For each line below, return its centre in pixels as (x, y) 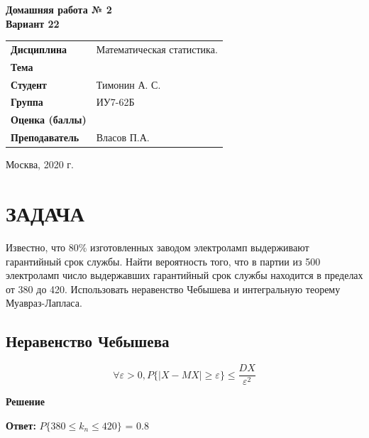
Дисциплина (39, 49)
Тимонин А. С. (128, 84)
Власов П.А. (123, 137)
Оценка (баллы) (49, 120)
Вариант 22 (33, 23)
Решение (25, 401)
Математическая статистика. (157, 49)
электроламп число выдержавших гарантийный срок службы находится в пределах (184, 275)
